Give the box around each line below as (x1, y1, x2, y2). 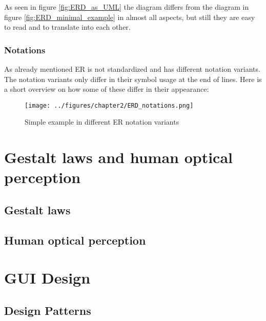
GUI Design (4, 267, 91, 288)
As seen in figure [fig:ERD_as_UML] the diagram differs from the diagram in (4, 2, 249, 12)
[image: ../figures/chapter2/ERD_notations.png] (25, 102, 194, 109)
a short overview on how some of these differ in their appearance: (4, 84, 209, 94)
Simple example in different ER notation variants (25, 116, 179, 127)
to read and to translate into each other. (4, 22, 131, 32)
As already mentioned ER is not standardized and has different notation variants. (4, 64, 260, 74)
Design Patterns (4, 302, 91, 318)
